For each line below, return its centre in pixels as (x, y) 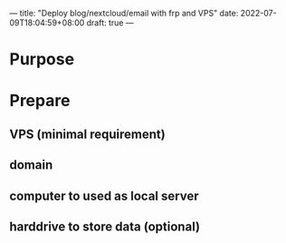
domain (31, 165)
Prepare (40, 101)
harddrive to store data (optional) (105, 226)
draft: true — (110, 23)
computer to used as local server (104, 195)
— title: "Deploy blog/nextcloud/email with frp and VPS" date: (124, 13)
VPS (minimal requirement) (87, 134)
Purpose (42, 59)
